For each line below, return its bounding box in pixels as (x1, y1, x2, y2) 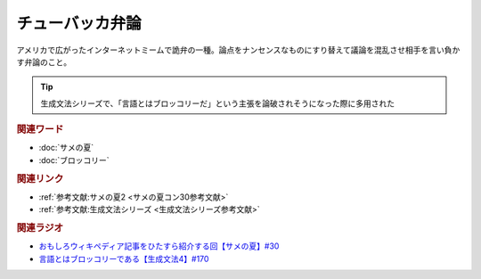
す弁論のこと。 (16, 56, 71, 67)
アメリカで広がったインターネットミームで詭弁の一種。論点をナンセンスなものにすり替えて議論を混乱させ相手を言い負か (16, 45, 461, 55)
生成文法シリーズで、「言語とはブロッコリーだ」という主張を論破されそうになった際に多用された (40, 98, 395, 109)
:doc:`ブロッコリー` (38, 154, 110, 165)
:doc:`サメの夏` (38, 143, 94, 153)
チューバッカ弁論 (16, 13, 142, 33)
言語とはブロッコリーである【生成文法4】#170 (38, 253, 209, 264)
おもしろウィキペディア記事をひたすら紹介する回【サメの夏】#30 (38, 241, 280, 251)
